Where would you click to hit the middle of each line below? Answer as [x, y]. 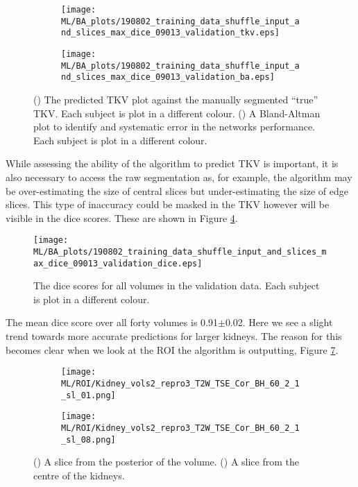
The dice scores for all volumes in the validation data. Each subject [177, 285]
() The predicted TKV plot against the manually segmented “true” [176, 99]
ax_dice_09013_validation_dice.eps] [118, 263]
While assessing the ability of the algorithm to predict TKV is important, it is [172, 163]
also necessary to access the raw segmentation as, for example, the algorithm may [179, 177]
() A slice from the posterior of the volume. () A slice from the [167, 462]
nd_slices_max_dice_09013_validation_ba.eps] [168, 77]
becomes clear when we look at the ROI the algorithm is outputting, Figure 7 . [172, 349]
